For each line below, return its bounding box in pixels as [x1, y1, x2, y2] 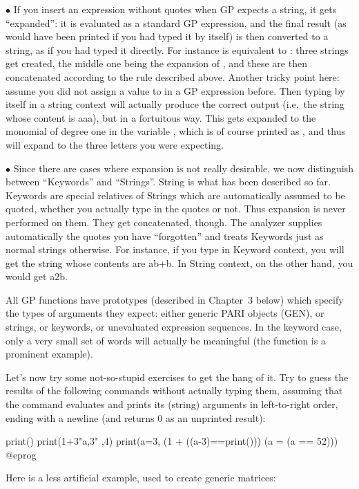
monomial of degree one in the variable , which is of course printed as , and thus [6, 124, 345, 138]
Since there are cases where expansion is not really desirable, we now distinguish [13, 160, 353, 175]
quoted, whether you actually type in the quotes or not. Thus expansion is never [6, 201, 346, 216]
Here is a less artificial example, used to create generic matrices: [6, 470, 276, 485]
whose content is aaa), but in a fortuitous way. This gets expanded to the [6, 110, 316, 124]
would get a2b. [6, 269, 68, 284]
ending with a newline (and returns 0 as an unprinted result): [6, 410, 266, 425]
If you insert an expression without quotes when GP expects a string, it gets [13, 2, 337, 16]
